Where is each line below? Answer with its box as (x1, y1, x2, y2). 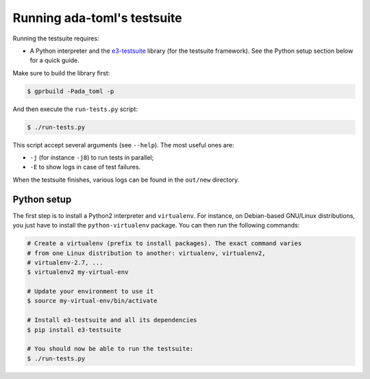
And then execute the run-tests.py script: (12, 105, 138, 113)
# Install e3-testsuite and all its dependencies (27, 316, 197, 324)
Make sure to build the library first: (12, 69, 110, 77)
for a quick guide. (29, 56, 80, 64)
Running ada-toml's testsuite (12, 10, 182, 25)
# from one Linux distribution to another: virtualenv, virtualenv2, (27, 249, 266, 257)
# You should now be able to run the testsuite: (27, 345, 194, 353)
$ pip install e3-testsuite (27, 326, 121, 334)
